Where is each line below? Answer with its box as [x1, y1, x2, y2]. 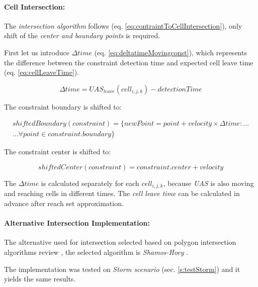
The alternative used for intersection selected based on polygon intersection [4, 237, 236, 247]
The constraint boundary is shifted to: [4, 101, 122, 112]
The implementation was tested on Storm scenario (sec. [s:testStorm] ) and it [4, 263, 240, 274]
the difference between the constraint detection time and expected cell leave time [4, 57, 253, 67]
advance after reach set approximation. [4, 198, 124, 209]
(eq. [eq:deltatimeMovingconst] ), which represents [94, 47, 247, 57]
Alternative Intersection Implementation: [4, 218, 150, 228]
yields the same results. [4, 273, 76, 284]
